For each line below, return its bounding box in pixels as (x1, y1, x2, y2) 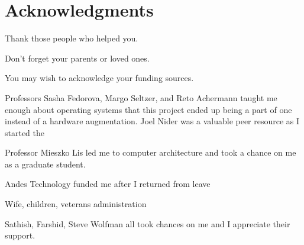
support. (5, 229, 35, 241)
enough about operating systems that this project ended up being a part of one (5, 103, 292, 115)
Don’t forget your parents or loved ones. (5, 51, 150, 64)
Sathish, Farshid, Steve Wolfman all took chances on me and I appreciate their (5, 217, 290, 230)
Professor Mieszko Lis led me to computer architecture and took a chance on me (5, 146, 296, 159)
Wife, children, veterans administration (5, 198, 147, 210)
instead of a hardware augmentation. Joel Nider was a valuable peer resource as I (5, 115, 300, 127)
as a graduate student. (5, 157, 86, 170)
